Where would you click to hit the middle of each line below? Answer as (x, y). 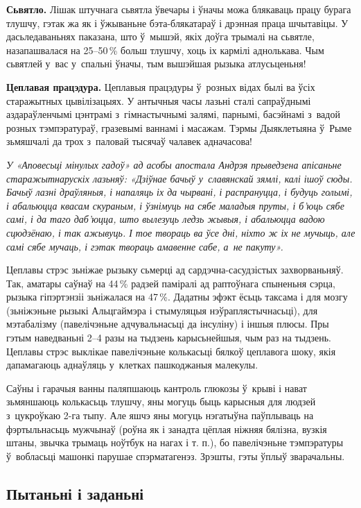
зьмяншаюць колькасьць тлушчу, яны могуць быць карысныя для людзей (161, 401)
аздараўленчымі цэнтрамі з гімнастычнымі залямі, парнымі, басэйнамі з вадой (173, 114)
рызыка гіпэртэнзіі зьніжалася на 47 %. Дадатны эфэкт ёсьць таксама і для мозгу (177, 297)
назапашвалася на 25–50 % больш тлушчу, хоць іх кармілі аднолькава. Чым (165, 50)
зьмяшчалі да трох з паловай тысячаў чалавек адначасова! (130, 141)
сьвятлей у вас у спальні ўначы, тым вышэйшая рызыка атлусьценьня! (156, 63)
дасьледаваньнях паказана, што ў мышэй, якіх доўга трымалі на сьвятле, (160, 36)
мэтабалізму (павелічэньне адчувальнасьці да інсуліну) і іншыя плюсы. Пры (168, 324)
